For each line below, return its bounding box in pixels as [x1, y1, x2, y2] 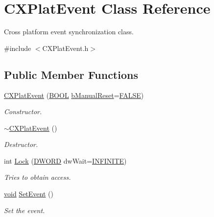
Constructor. [4, 106, 42, 117]
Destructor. [4, 139, 38, 149]
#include [4, 43, 31, 53]
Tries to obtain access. [4, 172, 71, 182]
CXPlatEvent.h [42, 43, 89, 53]
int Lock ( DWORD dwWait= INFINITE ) [4, 155, 127, 166]
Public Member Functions [4, 67, 138, 82]
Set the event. [4, 205, 45, 215]
